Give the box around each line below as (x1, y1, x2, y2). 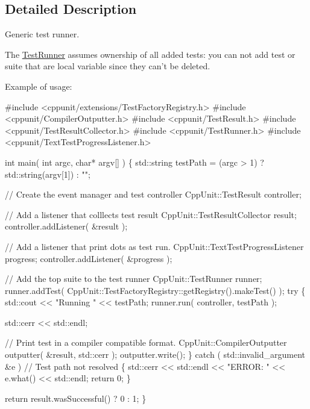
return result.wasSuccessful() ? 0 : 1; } (5, 392, 147, 404)
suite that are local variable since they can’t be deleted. (5, 60, 210, 72)
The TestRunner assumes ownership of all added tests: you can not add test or (5, 48, 296, 60)
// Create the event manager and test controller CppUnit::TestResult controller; (5, 188, 302, 201)
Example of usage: (5, 80, 72, 92)
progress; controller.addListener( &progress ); (5, 252, 172, 264)
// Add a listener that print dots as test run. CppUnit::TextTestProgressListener (5, 240, 304, 252)
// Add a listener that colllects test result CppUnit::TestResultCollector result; (5, 208, 297, 220)
